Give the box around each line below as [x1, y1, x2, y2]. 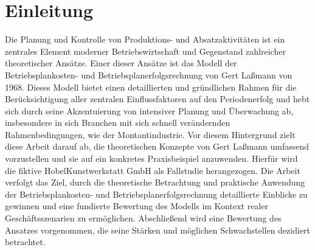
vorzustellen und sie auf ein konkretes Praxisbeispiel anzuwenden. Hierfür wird [5, 152, 298, 165]
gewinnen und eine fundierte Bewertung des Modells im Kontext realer [5, 200, 268, 212]
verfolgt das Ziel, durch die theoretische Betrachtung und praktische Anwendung [5, 176, 305, 189]
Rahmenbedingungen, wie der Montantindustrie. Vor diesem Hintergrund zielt [5, 128, 296, 141]
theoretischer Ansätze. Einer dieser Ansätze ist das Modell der [5, 57, 237, 69]
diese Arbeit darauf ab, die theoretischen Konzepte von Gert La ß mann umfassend [5, 140, 310, 153]
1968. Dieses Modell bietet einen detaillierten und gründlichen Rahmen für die [5, 80, 297, 93]
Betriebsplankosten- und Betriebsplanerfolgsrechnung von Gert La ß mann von [5, 68, 292, 81]
